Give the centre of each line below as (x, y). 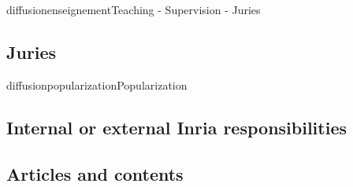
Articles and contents (95, 173)
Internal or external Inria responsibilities (176, 127)
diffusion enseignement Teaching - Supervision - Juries (134, 9)
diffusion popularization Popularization (97, 84)
